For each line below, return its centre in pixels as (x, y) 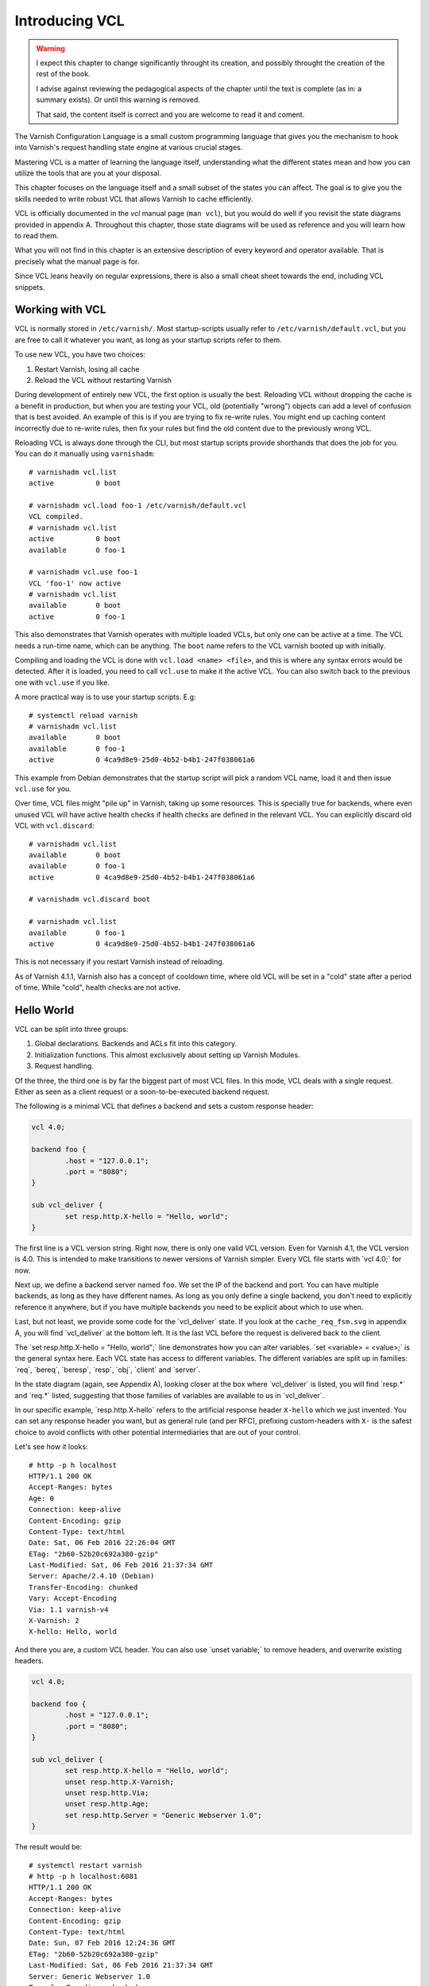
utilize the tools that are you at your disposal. (88, 173)
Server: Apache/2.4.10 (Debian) (92, 1576)
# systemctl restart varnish (85, 1865)
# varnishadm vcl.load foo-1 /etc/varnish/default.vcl (138, 505)
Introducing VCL (70, 21)
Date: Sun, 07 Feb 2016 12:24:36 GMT (102, 1943)
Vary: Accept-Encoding (73, 1598)
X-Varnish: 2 (54, 1621)
